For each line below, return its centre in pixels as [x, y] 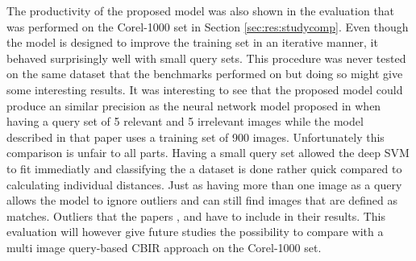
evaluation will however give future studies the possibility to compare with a [195, 232]
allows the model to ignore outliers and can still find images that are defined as [202, 200]
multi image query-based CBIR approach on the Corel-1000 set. [164, 247]
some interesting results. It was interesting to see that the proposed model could [205, 89]
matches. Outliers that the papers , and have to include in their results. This [196, 215]
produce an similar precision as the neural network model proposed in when [194, 105]
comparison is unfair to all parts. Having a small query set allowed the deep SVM [208, 153]
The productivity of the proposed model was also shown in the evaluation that [201, 10]
